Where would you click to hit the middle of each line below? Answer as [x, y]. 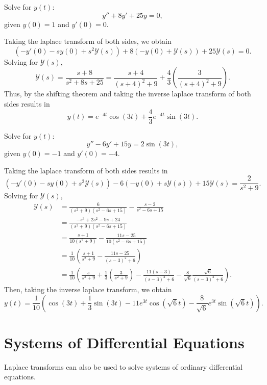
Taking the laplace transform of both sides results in [86, 170]
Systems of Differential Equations [124, 342]
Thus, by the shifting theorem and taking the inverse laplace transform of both [128, 94]
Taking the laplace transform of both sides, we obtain [88, 41]
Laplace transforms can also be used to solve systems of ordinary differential [124, 366]
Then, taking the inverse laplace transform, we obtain [88, 289]
